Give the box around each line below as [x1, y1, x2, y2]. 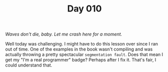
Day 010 [67, 3, 102, 14]
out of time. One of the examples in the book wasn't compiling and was [5, 46, 153, 52]
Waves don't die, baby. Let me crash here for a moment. [5, 31, 122, 37]
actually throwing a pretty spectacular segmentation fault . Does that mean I [5, 51, 163, 57]
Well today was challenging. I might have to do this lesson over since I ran [5, 41, 158, 47]
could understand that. [5, 62, 53, 68]
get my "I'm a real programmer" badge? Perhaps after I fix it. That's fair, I [5, 57, 156, 63]
